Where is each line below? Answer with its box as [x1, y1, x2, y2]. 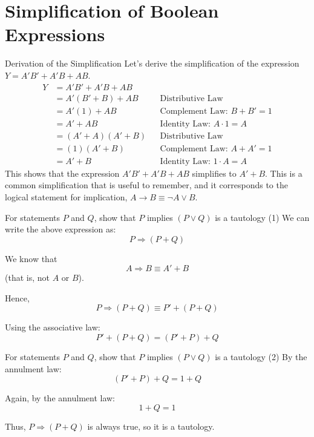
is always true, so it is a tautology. [87, 419, 215, 432]
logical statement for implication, [5, 190, 128, 203]
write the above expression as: [5, 223, 116, 235]
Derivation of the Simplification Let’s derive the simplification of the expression [5, 57, 299, 70]
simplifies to [192, 166, 237, 179]
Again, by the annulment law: [5, 392, 116, 404]
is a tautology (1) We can [215, 211, 310, 223]
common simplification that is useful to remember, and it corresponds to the [5, 179, 288, 191]
